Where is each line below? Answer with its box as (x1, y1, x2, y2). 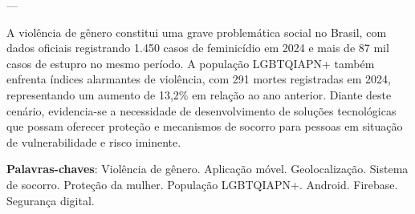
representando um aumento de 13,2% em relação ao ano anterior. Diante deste (6, 86, 392, 103)
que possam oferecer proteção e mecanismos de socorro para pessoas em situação (6, 118, 403, 135)
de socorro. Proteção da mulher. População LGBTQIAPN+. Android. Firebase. (6, 176, 398, 192)
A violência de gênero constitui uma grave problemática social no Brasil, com (6, 23, 387, 40)
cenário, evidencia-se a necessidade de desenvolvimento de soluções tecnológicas (6, 102, 397, 119)
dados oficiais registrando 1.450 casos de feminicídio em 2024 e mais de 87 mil (6, 39, 389, 56)
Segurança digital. (6, 192, 95, 208)
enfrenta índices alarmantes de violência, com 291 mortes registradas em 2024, (6, 71, 391, 87)
